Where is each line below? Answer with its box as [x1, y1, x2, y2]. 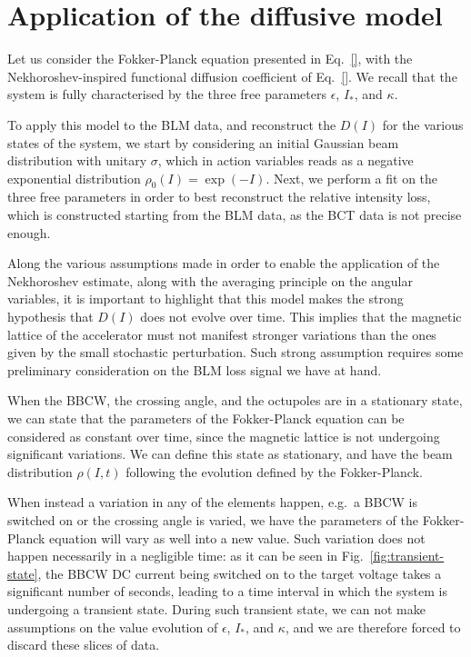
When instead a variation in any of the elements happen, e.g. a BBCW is [7, 493, 417, 512]
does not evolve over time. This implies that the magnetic [140, 307, 462, 326]
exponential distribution [7, 168, 141, 187]
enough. [7, 223, 51, 242]
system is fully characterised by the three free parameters [7, 85, 326, 104]
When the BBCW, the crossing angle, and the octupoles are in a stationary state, [7, 391, 463, 410]
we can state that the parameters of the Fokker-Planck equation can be [7, 409, 405, 428]
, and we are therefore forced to [285, 617, 461, 636]
